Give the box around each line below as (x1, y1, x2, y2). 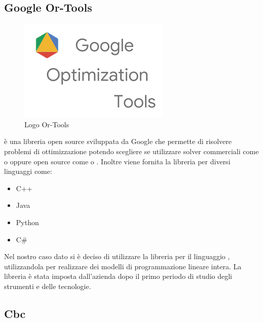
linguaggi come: (4, 166, 52, 176)
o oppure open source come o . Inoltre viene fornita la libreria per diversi (4, 156, 231, 166)
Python (16, 217, 39, 227)
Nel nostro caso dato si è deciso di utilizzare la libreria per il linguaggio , (4, 251, 230, 262)
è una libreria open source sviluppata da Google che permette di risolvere (4, 136, 232, 147)
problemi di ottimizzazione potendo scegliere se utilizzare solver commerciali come (4, 146, 259, 156)
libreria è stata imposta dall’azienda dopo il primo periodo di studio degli (4, 271, 233, 281)
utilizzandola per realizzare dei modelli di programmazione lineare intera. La (4, 261, 242, 271)
